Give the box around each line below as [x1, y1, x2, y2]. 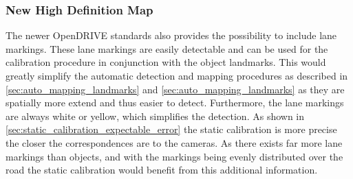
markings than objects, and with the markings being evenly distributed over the [6, 149, 343, 163]
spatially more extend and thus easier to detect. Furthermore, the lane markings [6, 95, 344, 110]
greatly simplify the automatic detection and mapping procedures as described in [6, 69, 348, 82]
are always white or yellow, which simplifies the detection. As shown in [6, 108, 305, 123]
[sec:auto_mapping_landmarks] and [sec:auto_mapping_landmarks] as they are [6, 82, 345, 96]
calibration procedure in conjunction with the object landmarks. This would [6, 55, 326, 69]
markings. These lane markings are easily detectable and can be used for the [6, 41, 328, 56]
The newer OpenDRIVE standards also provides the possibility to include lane [6, 28, 337, 43]
